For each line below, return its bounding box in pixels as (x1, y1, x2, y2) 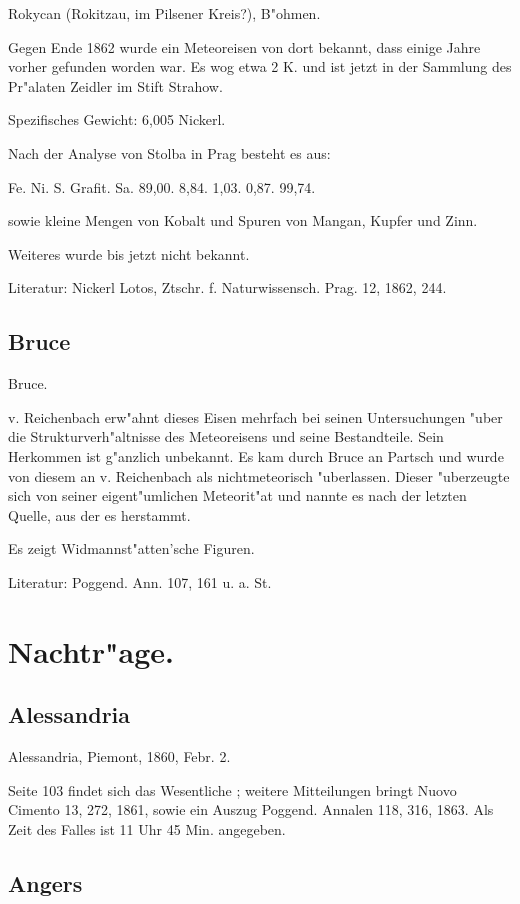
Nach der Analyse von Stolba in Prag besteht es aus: (8, 142, 331, 163)
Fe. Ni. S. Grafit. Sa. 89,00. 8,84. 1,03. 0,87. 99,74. (8, 176, 316, 197)
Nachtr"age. (8, 630, 174, 671)
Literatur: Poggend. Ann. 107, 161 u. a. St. (8, 571, 272, 592)
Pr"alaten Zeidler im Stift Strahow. (8, 75, 223, 96)
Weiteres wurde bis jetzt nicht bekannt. (8, 243, 250, 264)
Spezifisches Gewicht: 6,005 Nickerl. (8, 109, 226, 130)
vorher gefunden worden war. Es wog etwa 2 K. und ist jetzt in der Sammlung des (8, 56, 512, 77)
